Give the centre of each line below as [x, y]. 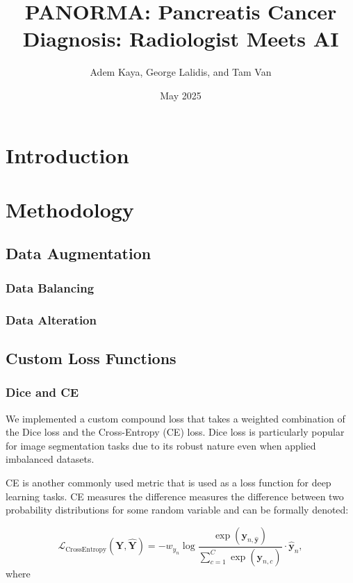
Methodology [70, 209]
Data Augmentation [79, 253]
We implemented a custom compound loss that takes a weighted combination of [175, 418]
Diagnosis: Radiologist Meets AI [181, 39]
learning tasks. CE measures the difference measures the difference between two [175, 496]
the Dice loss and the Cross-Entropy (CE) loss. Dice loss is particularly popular [175, 432]
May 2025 [181, 95]
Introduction [67, 155]
